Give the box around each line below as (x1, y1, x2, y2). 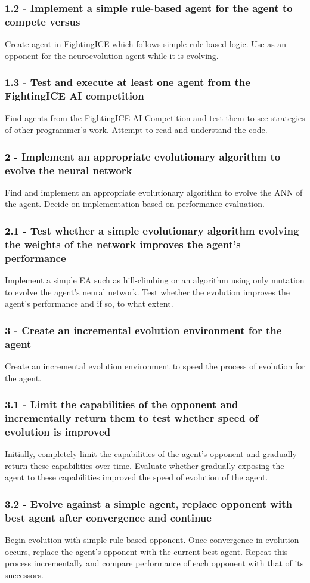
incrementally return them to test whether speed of (5, 411, 259, 425)
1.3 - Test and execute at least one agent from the (5, 75, 250, 90)
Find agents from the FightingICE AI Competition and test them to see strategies (5, 112, 305, 124)
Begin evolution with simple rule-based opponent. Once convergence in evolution (5, 533, 299, 546)
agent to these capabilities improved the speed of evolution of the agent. (5, 471, 268, 483)
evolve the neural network (5, 162, 132, 177)
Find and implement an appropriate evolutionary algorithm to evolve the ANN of (5, 186, 303, 198)
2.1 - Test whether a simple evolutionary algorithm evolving (5, 223, 299, 237)
